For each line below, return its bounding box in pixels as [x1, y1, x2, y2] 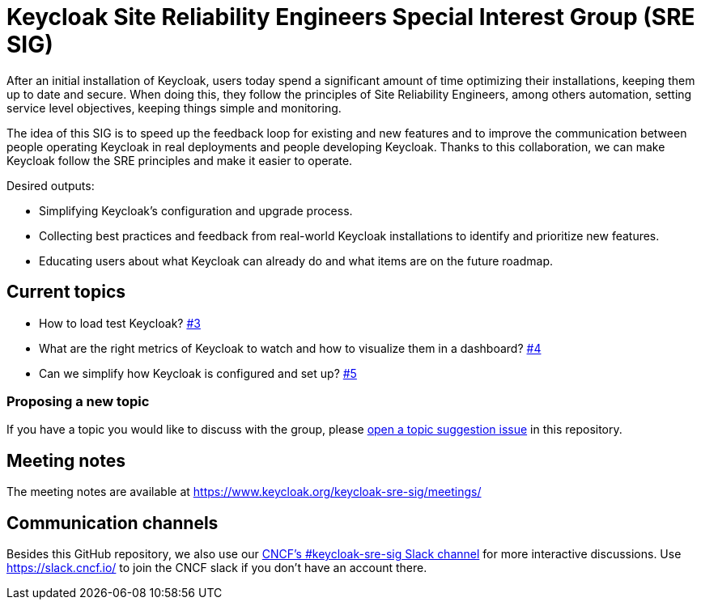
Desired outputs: [6, 178, 95, 193]
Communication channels [6, 512, 219, 533]
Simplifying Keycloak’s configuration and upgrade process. [39, 203, 353, 218]
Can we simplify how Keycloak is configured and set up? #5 [39, 366, 357, 380]
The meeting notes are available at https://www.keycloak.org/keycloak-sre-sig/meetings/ [6, 485, 482, 499]
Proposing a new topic [6, 392, 150, 409]
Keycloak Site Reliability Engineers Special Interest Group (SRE [6, 3, 695, 31]
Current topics [6, 282, 126, 303]
